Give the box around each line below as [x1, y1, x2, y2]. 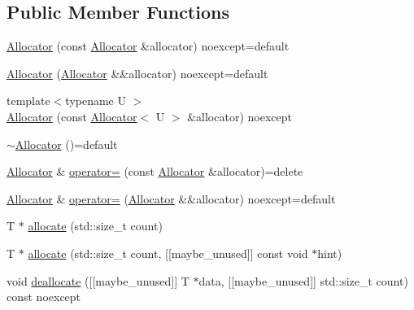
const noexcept [7, 288, 81, 305]
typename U [65, 92, 126, 109]
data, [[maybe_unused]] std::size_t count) [198, 272, 408, 289]
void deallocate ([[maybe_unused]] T [7, 272, 190, 289]
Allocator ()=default [15, 135, 118, 152]
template [7, 92, 50, 109]
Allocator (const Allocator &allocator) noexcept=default [7, 37, 290, 55]
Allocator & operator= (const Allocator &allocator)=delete [7, 163, 303, 180]
